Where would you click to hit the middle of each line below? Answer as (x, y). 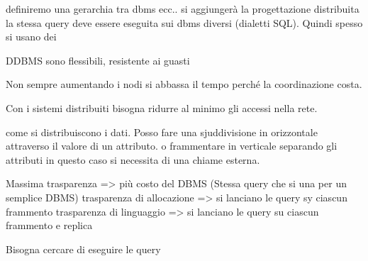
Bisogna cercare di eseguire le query (83, 249)
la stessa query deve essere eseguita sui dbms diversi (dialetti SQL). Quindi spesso (184, 22)
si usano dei (31, 37)
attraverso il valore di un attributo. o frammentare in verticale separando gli (172, 146)
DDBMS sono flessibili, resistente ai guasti (98, 60)
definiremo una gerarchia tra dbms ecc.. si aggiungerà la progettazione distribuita (183, 9)
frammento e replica (49, 225)
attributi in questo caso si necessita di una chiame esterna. (133, 159)
